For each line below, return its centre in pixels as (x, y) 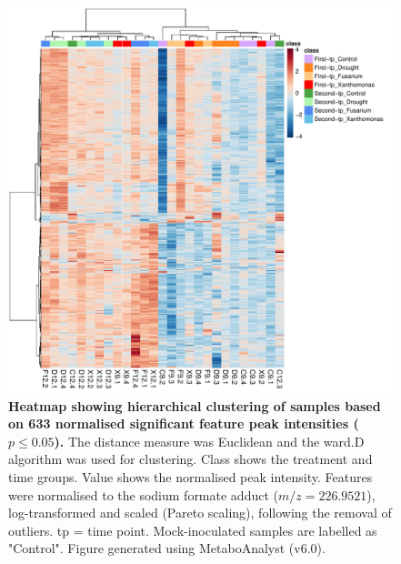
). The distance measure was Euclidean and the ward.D (209, 441)
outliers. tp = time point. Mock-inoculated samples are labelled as (193, 530)
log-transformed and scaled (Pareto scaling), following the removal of (200, 513)
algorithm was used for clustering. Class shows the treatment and (190, 459)
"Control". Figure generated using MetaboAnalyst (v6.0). (167, 548)
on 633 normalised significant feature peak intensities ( (184, 423)
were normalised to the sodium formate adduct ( (143, 494)
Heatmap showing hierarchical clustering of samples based (195, 405)
